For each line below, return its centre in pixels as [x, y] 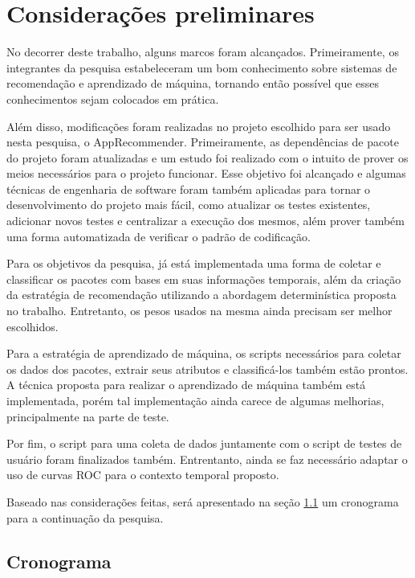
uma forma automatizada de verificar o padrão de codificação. [159, 236]
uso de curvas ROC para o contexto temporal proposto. [143, 475]
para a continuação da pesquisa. [85, 517]
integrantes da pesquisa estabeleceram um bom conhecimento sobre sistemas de [202, 67]
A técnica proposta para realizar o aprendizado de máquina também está [186, 385]
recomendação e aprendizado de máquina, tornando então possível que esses [193, 83]
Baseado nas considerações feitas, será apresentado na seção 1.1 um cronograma [203, 501]
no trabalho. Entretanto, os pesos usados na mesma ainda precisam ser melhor [199, 311]
